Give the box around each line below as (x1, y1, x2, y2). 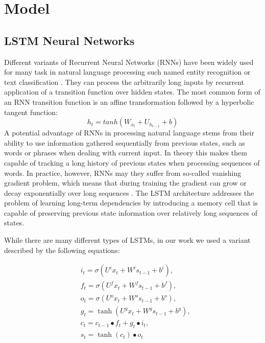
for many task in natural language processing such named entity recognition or (4, 66, 251, 77)
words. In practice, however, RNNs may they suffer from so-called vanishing (4, 167, 242, 178)
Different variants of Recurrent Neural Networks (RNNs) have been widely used (4, 56, 254, 67)
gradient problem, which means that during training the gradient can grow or (4, 177, 247, 188)
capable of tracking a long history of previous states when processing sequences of (4, 157, 260, 168)
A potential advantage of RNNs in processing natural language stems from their (4, 127, 254, 138)
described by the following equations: (4, 244, 120, 255)
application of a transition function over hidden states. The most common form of (4, 86, 260, 97)
